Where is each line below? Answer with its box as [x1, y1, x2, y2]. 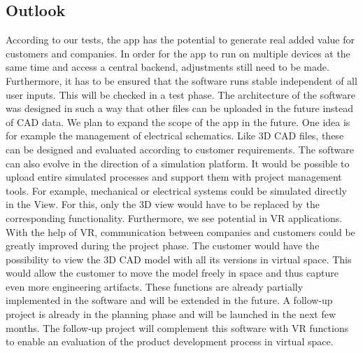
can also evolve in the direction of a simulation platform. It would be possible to [6, 155, 350, 170]
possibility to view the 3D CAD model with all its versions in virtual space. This [6, 251, 352, 266]
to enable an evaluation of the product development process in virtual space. [6, 334, 334, 349]
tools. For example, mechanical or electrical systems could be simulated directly [6, 183, 347, 198]
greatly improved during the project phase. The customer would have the [6, 238, 320, 253]
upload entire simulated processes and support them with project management [6, 169, 342, 184]
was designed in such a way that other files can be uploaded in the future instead [6, 101, 354, 116]
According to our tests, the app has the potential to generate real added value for [6, 32, 355, 47]
